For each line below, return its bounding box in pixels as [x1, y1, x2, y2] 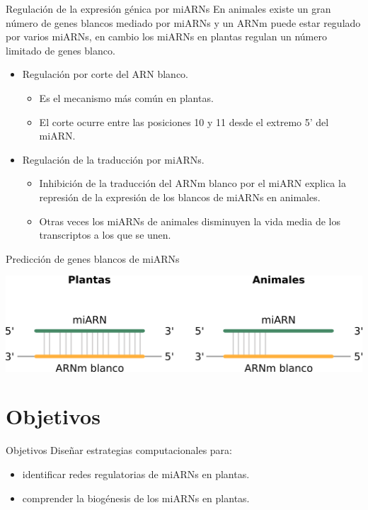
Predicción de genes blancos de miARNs [6, 251, 180, 266]
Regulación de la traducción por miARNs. [22, 152, 205, 166]
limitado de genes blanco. [6, 42, 115, 57]
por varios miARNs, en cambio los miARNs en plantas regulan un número [6, 29, 327, 44]
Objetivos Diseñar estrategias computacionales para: [6, 443, 232, 458]
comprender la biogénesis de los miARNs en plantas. [22, 490, 250, 505]
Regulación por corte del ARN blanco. [22, 67, 188, 81]
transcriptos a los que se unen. [39, 227, 171, 242]
